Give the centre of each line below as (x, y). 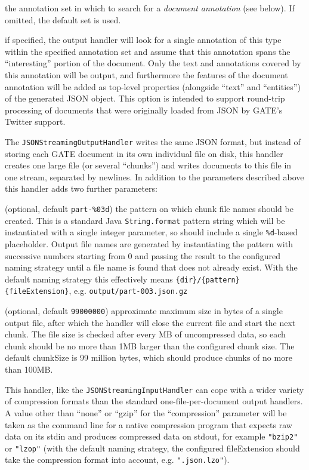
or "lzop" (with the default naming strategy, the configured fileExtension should (152, 448)
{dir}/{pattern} (208, 280)
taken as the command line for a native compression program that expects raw (149, 424)
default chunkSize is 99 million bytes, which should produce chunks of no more (149, 357)
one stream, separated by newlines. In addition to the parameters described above (154, 176)
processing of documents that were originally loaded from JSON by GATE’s (144, 110)
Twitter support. (35, 122)
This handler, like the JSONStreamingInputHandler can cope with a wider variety (154, 389)
